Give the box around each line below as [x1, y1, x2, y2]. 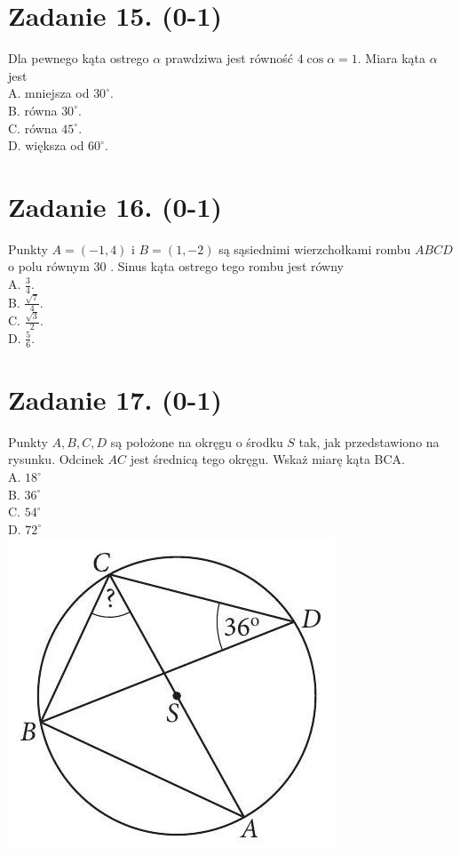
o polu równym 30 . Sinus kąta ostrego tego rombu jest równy [8, 257, 344, 276]
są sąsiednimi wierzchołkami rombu [218, 239, 411, 258]
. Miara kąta [357, 49, 426, 68]
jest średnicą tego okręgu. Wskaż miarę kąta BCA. [130, 450, 406, 468]
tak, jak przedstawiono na [298, 432, 440, 451]
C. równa [8, 118, 58, 137]
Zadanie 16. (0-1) [8, 188, 222, 224]
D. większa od [8, 136, 84, 155]
